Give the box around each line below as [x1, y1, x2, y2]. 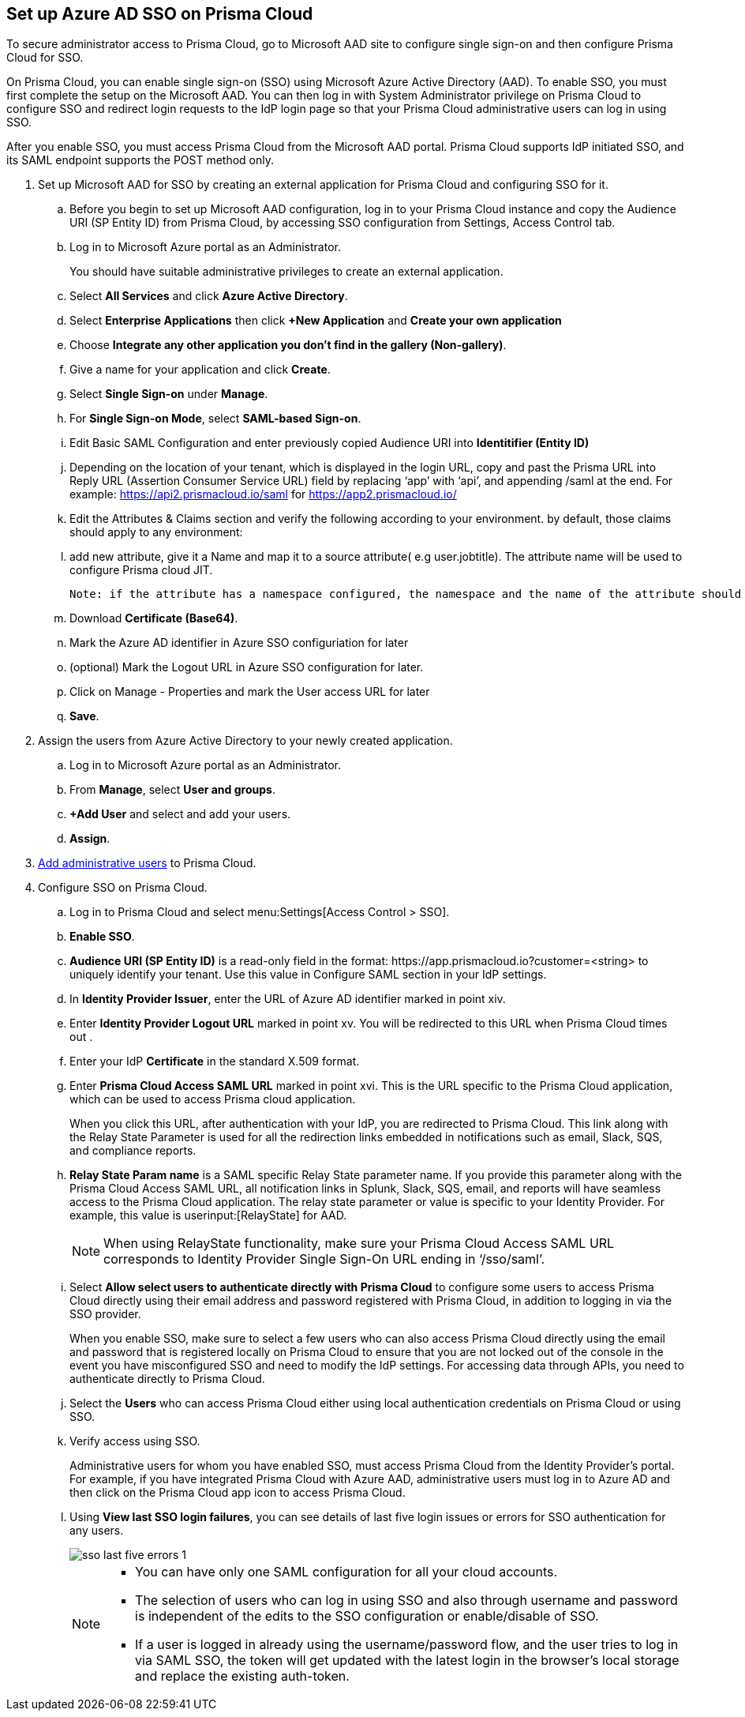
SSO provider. [69, 1307, 141, 1321]
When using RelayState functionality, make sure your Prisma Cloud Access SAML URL [103, 1235, 615, 1252]
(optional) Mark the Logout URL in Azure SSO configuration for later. [69, 660, 424, 674]
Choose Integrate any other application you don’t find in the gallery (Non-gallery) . [69, 338, 507, 352]
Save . [69, 709, 99, 723]
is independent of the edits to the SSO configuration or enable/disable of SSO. [135, 1608, 599, 1625]
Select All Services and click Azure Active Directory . [69, 289, 348, 303]
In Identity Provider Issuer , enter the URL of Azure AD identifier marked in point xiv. [69, 992, 506, 1006]
